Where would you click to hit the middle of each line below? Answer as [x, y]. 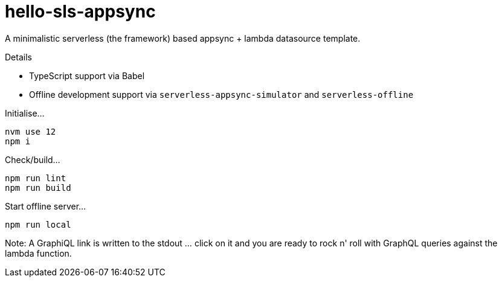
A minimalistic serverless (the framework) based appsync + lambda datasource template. [183, 38]
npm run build [38, 187]
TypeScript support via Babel [87, 75]
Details [18, 57]
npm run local [38, 224]
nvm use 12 [31, 131]
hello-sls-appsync [80, 11]
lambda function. [38, 253]
